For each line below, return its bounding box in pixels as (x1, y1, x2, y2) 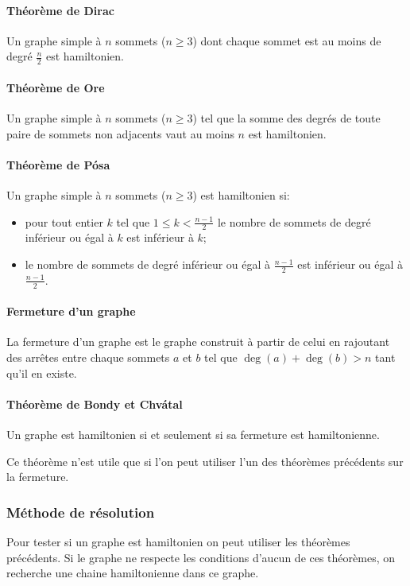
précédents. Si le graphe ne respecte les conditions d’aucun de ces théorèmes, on (6, 549, 396, 565)
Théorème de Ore (6, 79, 105, 95)
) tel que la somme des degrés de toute (192, 110, 381, 126)
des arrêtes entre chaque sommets (6, 349, 170, 366)
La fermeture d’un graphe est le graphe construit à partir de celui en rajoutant (6, 333, 390, 350)
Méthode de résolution (6, 502, 155, 522)
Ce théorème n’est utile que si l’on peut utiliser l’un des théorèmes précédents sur (6, 452, 404, 469)
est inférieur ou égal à (297, 256, 404, 273)
